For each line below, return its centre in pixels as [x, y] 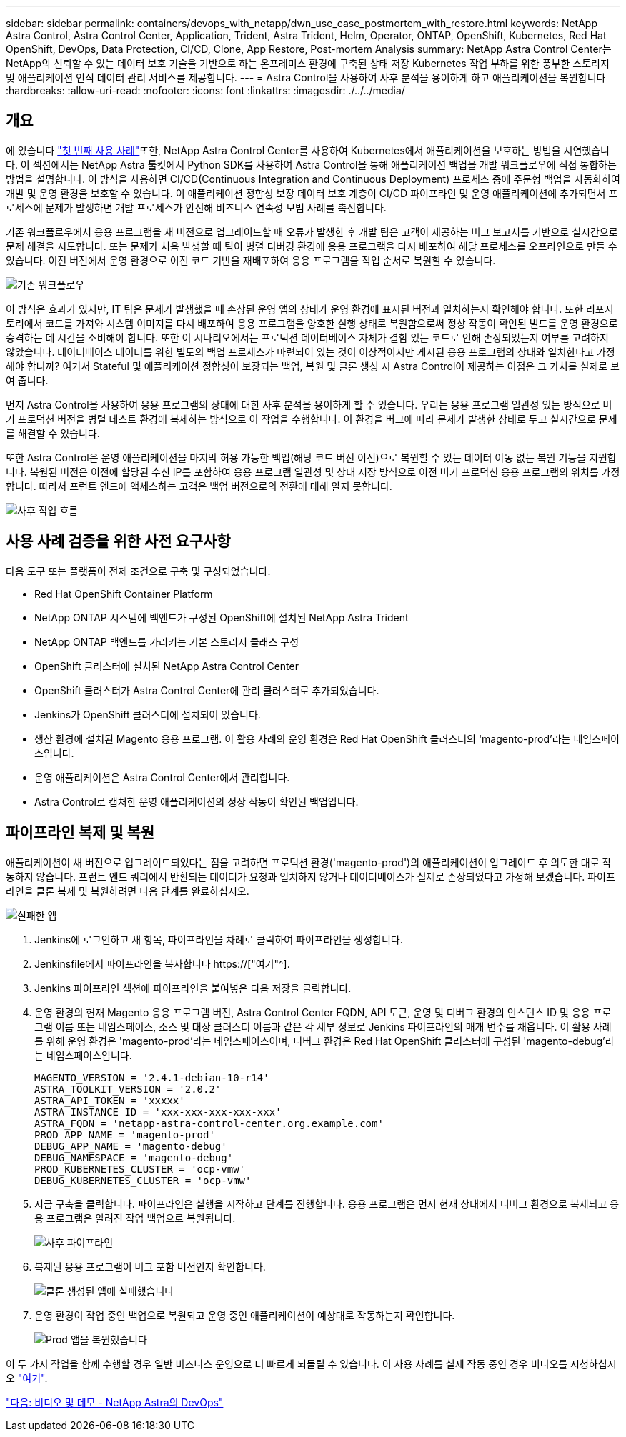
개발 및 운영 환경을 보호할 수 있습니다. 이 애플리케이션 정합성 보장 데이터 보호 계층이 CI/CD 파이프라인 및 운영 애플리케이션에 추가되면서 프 [312, 193]
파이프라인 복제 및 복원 [80, 833]
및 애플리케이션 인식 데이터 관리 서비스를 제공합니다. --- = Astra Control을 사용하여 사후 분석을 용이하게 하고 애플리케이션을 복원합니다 [306, 77]
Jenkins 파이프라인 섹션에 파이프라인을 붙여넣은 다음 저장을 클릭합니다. [193, 988]
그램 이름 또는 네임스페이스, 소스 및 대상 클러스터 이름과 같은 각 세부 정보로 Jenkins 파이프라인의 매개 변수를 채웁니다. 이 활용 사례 [323, 1026]
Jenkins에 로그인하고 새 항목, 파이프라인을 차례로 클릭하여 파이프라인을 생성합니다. [219, 939]
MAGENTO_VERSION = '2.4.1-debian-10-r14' [152, 1077]
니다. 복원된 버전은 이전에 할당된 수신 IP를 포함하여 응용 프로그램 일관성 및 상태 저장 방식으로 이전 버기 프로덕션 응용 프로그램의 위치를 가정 [313, 471]
